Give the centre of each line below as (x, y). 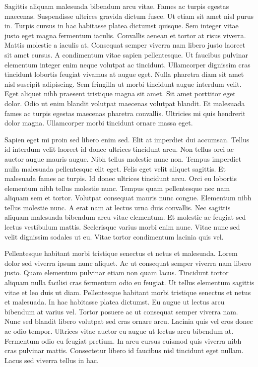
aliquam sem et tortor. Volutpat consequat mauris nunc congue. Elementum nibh (128, 198)
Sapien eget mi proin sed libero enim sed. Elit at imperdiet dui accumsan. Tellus (127, 139)
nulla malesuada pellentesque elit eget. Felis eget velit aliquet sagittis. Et (115, 168)
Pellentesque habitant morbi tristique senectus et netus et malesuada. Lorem (121, 253)
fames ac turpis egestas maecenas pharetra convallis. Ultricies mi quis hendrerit (125, 113)
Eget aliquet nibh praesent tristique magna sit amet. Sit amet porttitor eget (120, 93)
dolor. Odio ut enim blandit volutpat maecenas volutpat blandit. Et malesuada (125, 103)
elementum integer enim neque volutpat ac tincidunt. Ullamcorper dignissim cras (128, 64)
